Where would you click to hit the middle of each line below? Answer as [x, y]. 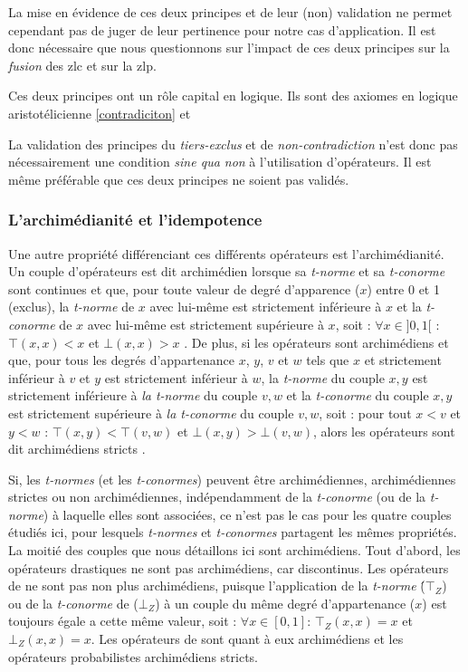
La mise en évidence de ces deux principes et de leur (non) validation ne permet [230, 12]
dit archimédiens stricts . [77, 449]
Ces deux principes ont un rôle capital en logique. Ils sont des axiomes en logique [233, 96]
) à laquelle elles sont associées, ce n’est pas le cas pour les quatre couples [247, 514]
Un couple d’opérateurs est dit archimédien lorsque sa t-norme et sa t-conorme [227, 271]
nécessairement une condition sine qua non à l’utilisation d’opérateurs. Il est [220, 162]
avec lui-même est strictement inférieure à [266, 307]
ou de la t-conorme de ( [73, 603]
